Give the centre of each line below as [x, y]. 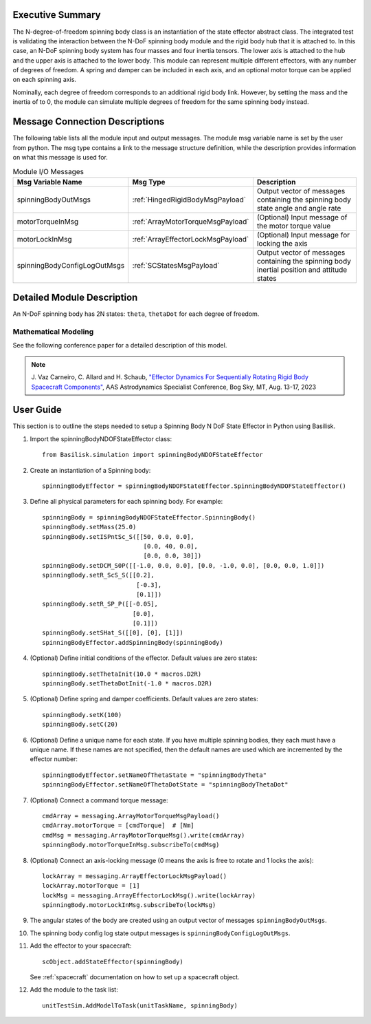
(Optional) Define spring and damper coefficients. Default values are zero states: [144, 699]
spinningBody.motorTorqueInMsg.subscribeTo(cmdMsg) [131, 845]
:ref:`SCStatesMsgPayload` [176, 265]
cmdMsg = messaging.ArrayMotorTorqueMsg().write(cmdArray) [144, 835]
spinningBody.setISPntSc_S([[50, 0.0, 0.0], [119, 536]
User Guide [37, 410]
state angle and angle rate [299, 208]
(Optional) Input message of [302, 217]
